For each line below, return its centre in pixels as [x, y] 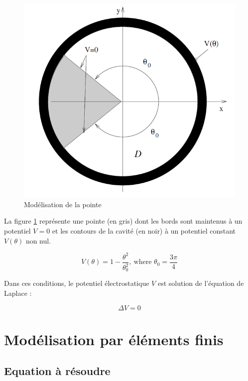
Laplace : [18, 293]
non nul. [38, 240]
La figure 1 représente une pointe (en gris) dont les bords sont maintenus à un [123, 221]
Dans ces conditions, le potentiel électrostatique [77, 283]
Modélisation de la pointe [63, 204]
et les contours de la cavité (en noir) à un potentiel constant [144, 230]
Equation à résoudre [57, 371]
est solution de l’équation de [201, 283]
